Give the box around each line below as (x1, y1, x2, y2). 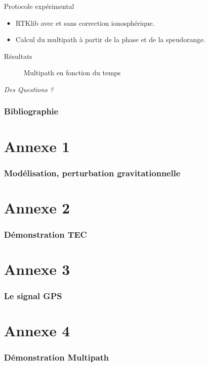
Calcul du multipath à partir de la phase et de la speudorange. (15, 34, 206, 45)
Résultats (4, 51, 33, 61)
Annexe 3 (4, 259, 70, 279)
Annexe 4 (4, 320, 70, 341)
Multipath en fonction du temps (24, 67, 121, 78)
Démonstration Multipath (4, 351, 109, 364)
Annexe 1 (4, 136, 70, 156)
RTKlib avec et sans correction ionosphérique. (15, 17, 155, 28)
